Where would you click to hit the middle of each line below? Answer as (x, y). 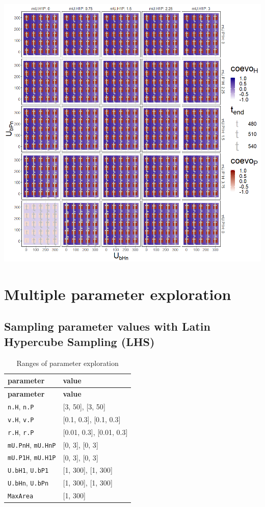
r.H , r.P (21, 432)
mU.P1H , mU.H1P (32, 457)
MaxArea (21, 497)
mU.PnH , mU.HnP (32, 444)
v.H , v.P (21, 419)
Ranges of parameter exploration (68, 363)
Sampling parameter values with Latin (107, 326)
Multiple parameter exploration (118, 294)
